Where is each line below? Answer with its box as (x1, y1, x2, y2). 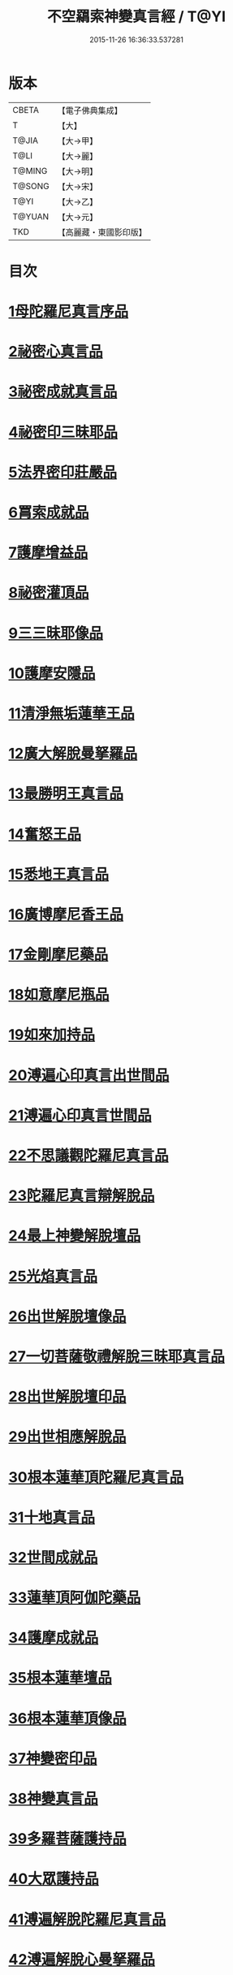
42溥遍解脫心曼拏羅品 (8, 1950, 156, 1969)
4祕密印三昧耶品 (8, 423, 118, 441)
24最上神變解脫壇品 (8, 1227, 141, 1245)
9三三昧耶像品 (8, 624, 104, 642)
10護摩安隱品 (8, 663, 96, 682)
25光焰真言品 (8, 1267, 98, 1286)
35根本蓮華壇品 (8, 1669, 112, 1688)
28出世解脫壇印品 (8, 1388, 127, 1406)
